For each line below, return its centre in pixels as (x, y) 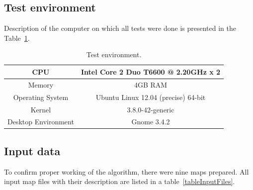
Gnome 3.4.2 (151, 122)
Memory (41, 84)
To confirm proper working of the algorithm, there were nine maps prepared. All (126, 171)
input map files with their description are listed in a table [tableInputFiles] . (120, 181)
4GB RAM (151, 84)
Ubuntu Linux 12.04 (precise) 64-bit (151, 97)
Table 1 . (17, 38)
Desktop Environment (41, 122)
